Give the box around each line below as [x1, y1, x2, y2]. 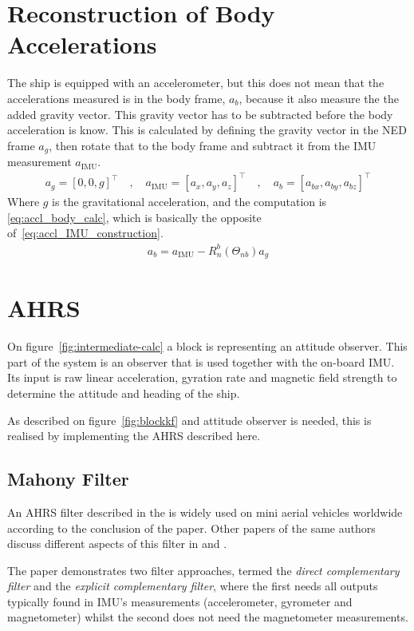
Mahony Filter [7, 466, 129, 491]
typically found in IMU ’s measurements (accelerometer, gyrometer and [7, 593, 353, 609]
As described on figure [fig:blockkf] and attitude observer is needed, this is [7, 411, 372, 428]
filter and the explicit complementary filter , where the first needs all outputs [7, 577, 378, 594]
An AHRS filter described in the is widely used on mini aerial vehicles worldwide [7, 503, 403, 520]
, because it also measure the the [239, 89, 399, 106]
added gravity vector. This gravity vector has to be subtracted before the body [7, 105, 393, 122]
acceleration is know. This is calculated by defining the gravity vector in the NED [7, 121, 407, 138]
